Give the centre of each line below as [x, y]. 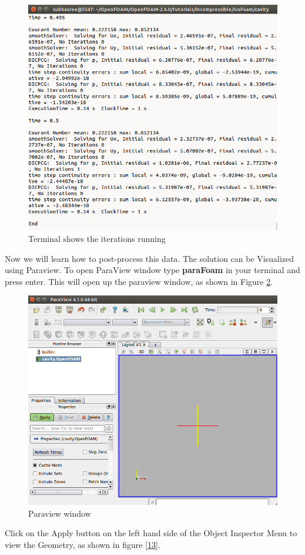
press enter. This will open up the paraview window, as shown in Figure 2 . [139, 281]
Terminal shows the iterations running [97, 238]
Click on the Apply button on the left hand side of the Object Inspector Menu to [151, 533]
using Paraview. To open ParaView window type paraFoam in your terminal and [152, 270]
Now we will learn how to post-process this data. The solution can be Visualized [150, 258]
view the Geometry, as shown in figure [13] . [83, 544]
